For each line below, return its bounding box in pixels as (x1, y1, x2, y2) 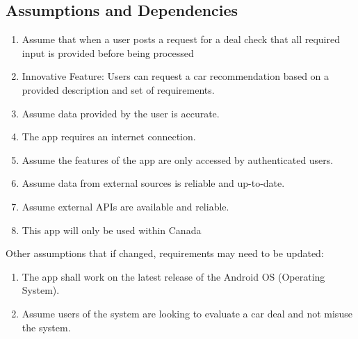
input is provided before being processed (22, 45, 194, 60)
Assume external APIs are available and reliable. (22, 199, 229, 213)
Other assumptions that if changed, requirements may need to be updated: (6, 246, 324, 261)
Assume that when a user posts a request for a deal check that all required (22, 32, 340, 47)
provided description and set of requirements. (22, 82, 215, 97)
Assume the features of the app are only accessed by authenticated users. (22, 152, 334, 167)
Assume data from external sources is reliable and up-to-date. (22, 176, 285, 190)
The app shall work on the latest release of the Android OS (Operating (22, 269, 325, 283)
